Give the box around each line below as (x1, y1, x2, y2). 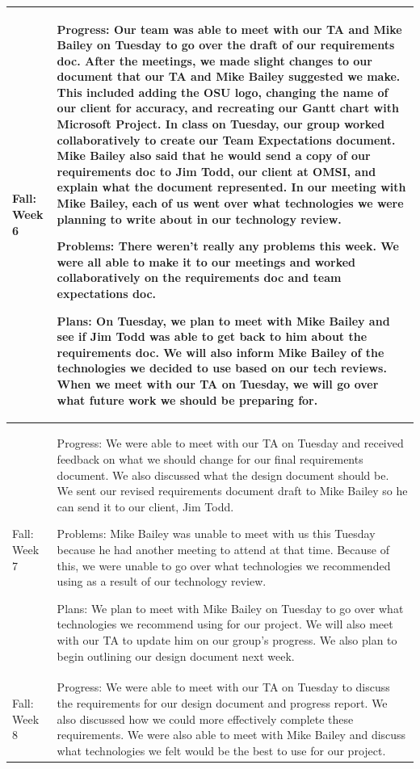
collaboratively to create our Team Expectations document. (57, 131, 396, 148)
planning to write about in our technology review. (57, 210, 342, 227)
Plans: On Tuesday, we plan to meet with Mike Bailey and (57, 312, 390, 329)
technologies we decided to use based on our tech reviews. (57, 359, 387, 376)
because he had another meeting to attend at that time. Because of (57, 540, 390, 557)
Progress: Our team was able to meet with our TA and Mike (57, 20, 402, 37)
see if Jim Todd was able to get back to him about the (57, 328, 367, 345)
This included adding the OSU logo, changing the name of (57, 83, 388, 100)
